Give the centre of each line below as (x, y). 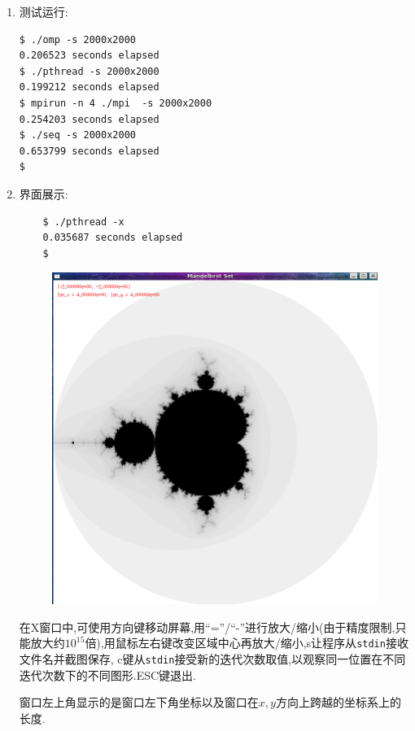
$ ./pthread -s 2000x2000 (89, 71)
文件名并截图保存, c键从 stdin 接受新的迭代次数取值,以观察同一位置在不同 (212, 658)
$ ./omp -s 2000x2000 (77, 39)
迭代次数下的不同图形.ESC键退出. (108, 674)
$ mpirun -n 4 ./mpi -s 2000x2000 (116, 103)
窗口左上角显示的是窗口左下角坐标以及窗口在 (139, 702)
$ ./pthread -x (83, 222)
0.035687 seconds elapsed (113, 238)
